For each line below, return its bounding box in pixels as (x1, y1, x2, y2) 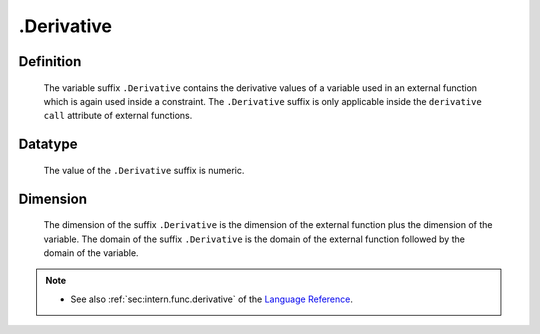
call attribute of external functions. (43, 110, 193, 122)
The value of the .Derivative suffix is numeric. (43, 164, 245, 176)
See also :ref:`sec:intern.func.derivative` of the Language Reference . (70, 293, 354, 305)
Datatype (18, 136, 78, 153)
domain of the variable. (43, 246, 139, 259)
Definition (18, 53, 82, 70)
